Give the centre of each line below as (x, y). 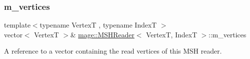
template (17, 25)
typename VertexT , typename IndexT (98, 25)
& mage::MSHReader (102, 34)
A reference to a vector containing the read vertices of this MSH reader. (113, 51)
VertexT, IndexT (171, 34)
